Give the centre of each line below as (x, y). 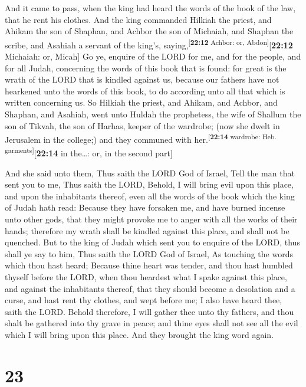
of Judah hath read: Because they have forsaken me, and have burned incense (145, 207)
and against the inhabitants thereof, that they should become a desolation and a (150, 288)
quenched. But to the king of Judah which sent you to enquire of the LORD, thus (152, 242)
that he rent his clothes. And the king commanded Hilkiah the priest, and (138, 19)
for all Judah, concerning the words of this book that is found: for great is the (146, 68)
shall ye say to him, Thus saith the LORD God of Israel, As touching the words (149, 253)
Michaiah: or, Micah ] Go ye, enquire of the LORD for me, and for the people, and (153, 56)
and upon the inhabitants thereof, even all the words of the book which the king (150, 196)
